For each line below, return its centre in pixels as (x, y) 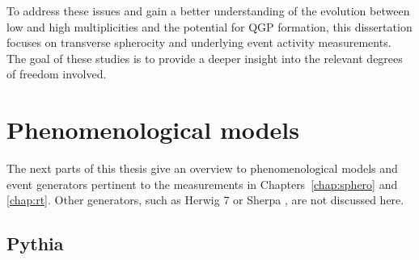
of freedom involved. (57, 74)
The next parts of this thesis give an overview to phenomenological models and (202, 168)
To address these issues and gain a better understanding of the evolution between (208, 10)
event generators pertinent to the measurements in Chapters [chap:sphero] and (202, 184)
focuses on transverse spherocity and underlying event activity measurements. (199, 42)
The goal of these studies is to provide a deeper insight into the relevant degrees (205, 58)
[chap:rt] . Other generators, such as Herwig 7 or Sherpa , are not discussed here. (205, 200)
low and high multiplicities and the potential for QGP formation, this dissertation (209, 26)
